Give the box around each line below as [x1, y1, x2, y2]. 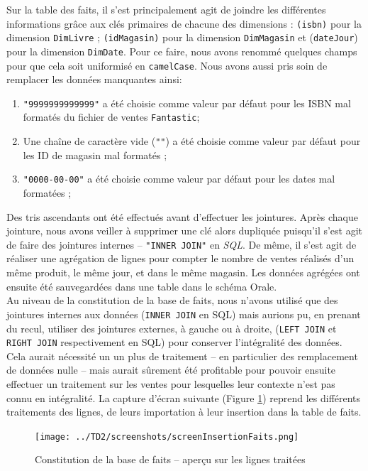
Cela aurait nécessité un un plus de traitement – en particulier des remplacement [6, 348, 358, 363]
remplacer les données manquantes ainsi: [6, 72, 182, 87]
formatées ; [23, 185, 72, 200]
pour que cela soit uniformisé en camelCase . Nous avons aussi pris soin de [6, 58, 328, 72]
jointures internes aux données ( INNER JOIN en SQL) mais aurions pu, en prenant [6, 306, 361, 321]
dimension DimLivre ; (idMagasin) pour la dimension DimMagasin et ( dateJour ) [6, 30, 358, 45]
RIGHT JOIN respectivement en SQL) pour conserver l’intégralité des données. [6, 335, 342, 350]
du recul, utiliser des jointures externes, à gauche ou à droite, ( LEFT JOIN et [6, 320, 337, 335]
